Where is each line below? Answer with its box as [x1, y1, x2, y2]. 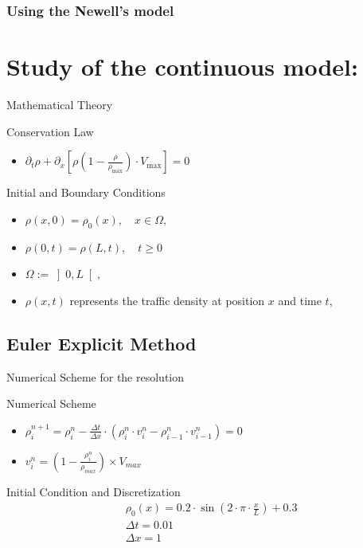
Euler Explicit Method [6, 331, 197, 355]
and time [278, 292, 322, 308]
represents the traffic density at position [69, 292, 265, 308]
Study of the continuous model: [6, 50, 358, 83]
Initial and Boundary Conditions [6, 184, 166, 201]
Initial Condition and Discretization [6, 483, 181, 499]
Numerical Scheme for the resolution [6, 368, 185, 385]
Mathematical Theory [6, 96, 113, 112]
